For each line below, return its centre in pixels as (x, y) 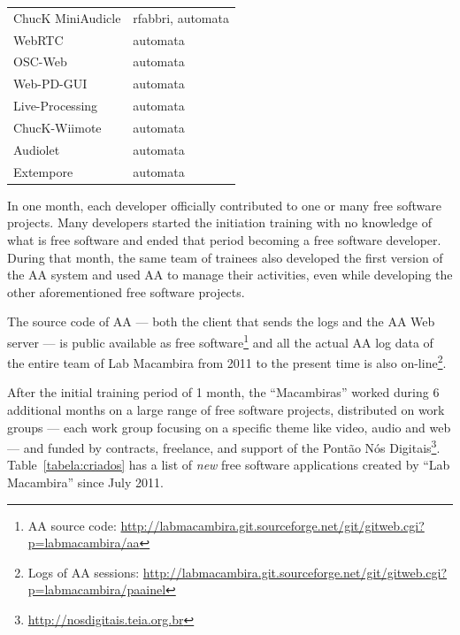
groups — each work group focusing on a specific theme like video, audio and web (229, 427)
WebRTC (38, 39)
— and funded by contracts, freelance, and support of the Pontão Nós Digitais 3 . (224, 446)
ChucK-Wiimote (57, 127)
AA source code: (72, 525)
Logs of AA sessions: (84, 572)
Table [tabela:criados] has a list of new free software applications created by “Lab (229, 465)
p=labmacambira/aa (84, 543)
